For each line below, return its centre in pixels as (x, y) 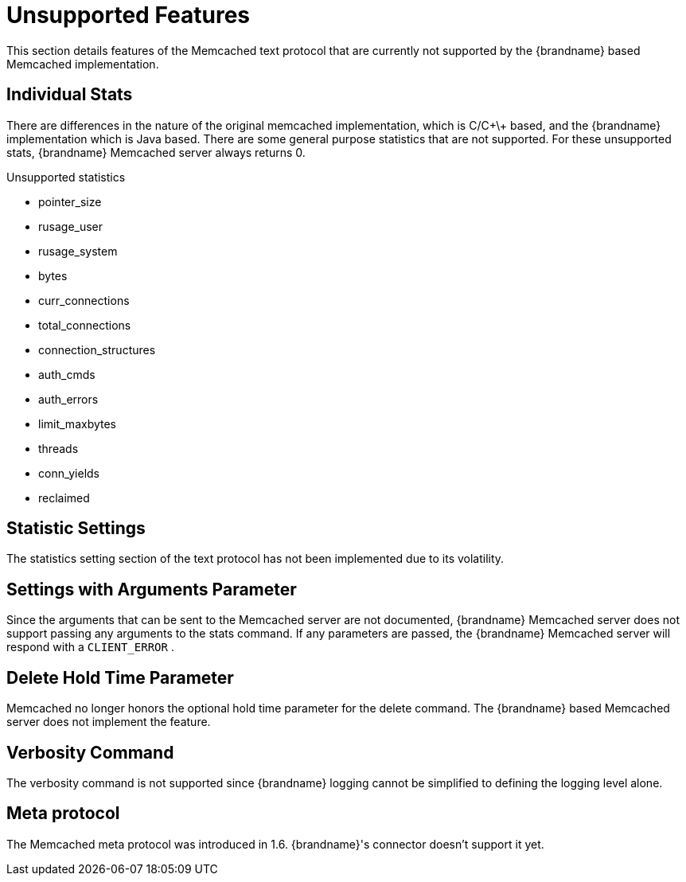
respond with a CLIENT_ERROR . (90, 647)
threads (58, 448)
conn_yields (69, 473)
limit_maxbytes (78, 423)
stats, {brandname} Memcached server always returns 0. (156, 152)
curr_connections (84, 300)
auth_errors (68, 399)
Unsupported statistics (66, 177)
